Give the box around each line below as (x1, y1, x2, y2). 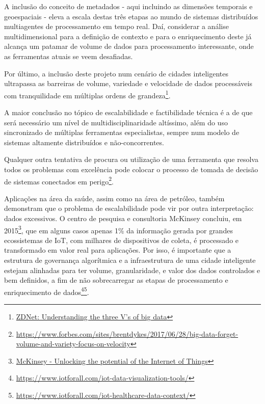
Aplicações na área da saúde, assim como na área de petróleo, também (4, 193, 225, 203)
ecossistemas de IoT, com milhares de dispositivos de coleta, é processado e (4, 234, 239, 245)
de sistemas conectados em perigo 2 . (4, 174, 114, 186)
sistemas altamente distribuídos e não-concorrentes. (4, 137, 164, 147)
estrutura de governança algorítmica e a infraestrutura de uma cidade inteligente (4, 255, 256, 265)
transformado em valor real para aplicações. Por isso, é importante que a (4, 245, 231, 255)
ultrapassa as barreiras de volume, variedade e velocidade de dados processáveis (4, 78, 252, 89)
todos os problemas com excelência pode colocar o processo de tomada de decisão (4, 164, 258, 174)
